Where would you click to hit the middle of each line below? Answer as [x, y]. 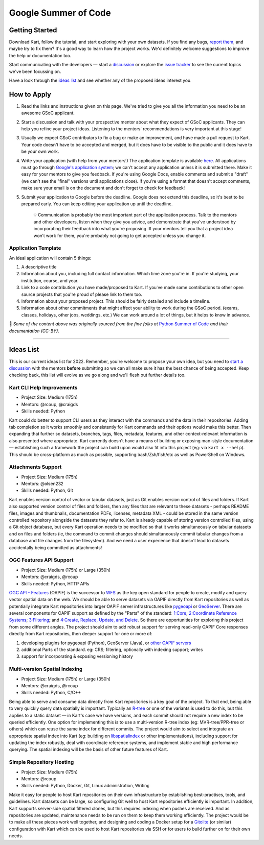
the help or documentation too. [40, 55]
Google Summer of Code [60, 13]
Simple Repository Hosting [42, 762]
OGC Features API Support [41, 560]
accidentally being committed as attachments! [55, 547]
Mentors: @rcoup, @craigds [50, 404]
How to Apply [30, 94]
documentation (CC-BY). [34, 331]
